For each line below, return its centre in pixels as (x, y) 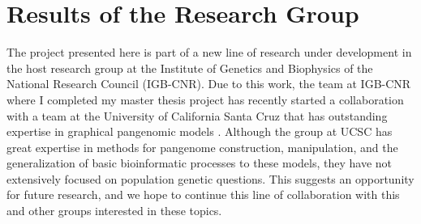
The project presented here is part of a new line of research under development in (209, 52)
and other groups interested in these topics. (114, 211)
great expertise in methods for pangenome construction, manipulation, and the (202, 147)
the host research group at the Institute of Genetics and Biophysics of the (190, 68)
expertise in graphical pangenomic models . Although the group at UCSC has (200, 131)
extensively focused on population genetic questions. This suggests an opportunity (210, 178)
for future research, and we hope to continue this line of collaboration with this (203, 194)
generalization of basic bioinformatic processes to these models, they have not (199, 163)
